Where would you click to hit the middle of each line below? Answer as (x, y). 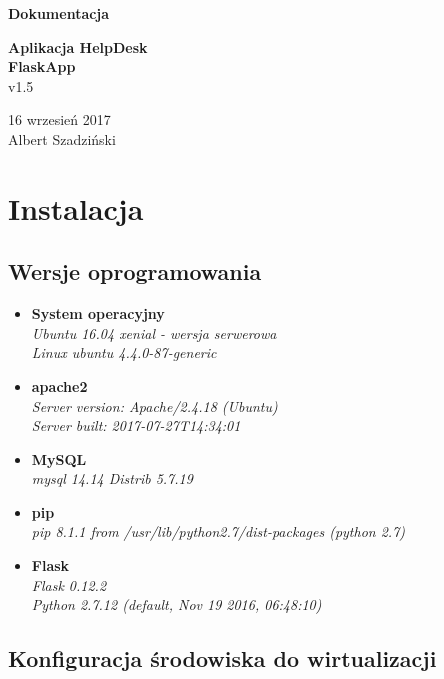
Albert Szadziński (62, 138)
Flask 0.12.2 (69, 584)
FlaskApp (42, 66)
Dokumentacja (59, 13)
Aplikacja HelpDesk (78, 46)
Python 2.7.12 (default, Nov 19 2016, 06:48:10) (176, 604)
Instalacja (76, 207)
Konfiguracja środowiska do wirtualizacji (222, 658)
